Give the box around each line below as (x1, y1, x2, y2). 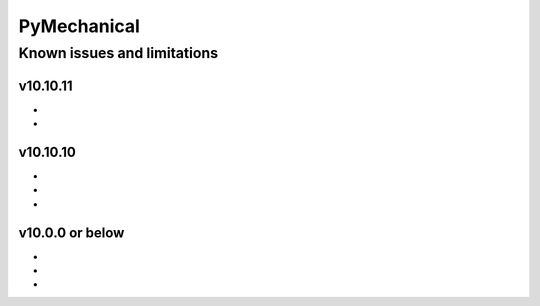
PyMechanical (18, 15, 140, 37)
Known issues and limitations (18, 44, 219, 62)
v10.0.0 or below (18, 224, 125, 241)
